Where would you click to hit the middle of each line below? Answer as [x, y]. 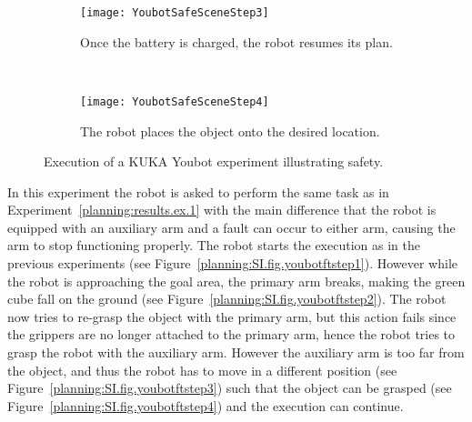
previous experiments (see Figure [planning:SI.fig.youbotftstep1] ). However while [233, 263]
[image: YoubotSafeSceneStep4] [175, 101]
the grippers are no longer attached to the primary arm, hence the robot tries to [231, 334]
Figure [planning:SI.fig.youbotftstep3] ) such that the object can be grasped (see [230, 388]
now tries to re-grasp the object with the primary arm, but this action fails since [232, 316]
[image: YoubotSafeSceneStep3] [175, 13]
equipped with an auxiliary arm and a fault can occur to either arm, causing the [231, 227]
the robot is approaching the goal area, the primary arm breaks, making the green [236, 281]
